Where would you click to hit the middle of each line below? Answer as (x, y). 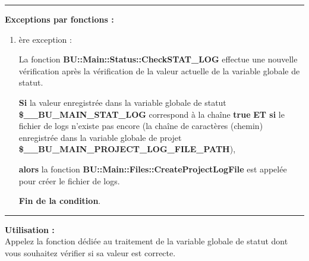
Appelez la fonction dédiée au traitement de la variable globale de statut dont (146, 241)
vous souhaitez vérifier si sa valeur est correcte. (90, 252)
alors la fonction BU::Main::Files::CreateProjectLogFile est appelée (153, 169)
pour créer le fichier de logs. (69, 180)
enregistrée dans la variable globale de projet (100, 137)
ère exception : (45, 39)
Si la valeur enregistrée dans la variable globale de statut (122, 102)
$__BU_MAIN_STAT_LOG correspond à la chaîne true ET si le (152, 114)
